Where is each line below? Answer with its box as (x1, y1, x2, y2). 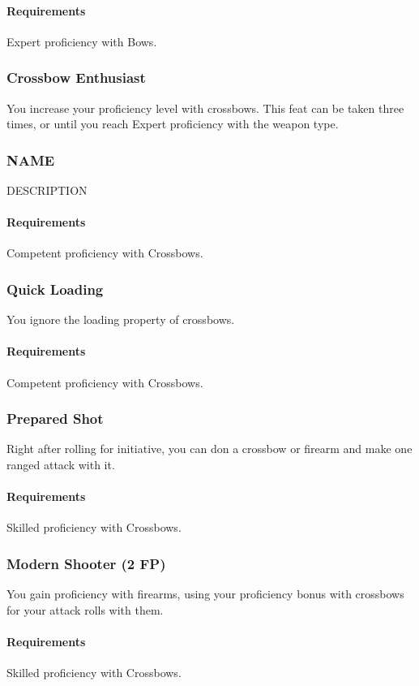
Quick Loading (6, 278, 104, 299)
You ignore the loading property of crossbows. (6, 311, 235, 328)
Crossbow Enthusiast (6, 67, 146, 88)
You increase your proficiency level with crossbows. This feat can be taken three (6, 99, 404, 116)
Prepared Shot (6, 408, 104, 429)
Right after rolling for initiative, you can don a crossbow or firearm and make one (6, 440, 413, 457)
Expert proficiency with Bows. (6, 32, 157, 50)
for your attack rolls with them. (6, 601, 164, 618)
